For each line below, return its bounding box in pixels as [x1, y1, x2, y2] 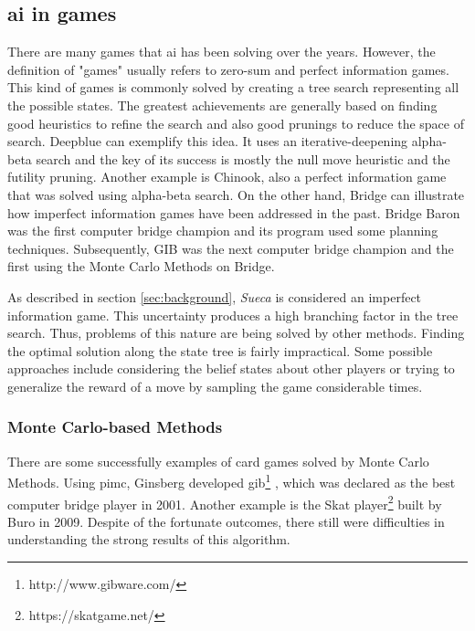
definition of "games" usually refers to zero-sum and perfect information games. [7, 59, 449, 79]
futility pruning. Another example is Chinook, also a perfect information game [7, 167, 447, 186]
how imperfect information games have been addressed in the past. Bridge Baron [7, 203, 460, 222]
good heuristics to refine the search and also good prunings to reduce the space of [7, 113, 464, 132]
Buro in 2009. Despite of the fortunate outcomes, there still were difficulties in [7, 511, 445, 531]
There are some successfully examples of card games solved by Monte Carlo [7, 451, 429, 470]
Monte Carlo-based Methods [7, 415, 223, 438]
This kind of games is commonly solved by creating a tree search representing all [7, 78, 459, 97]
